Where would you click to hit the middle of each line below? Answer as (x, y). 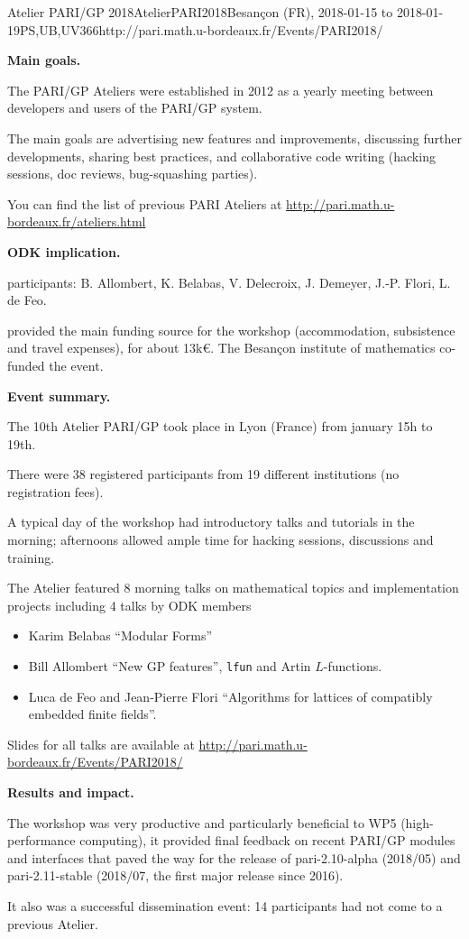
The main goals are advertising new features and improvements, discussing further (234, 138)
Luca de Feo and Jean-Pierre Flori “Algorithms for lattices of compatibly (230, 696)
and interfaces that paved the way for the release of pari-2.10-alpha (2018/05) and (234, 857)
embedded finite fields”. (92, 714)
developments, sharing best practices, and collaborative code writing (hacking (221, 156)
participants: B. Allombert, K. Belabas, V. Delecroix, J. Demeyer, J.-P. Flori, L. (229, 282)
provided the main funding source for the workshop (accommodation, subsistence (231, 330)
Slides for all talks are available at (101, 744)
